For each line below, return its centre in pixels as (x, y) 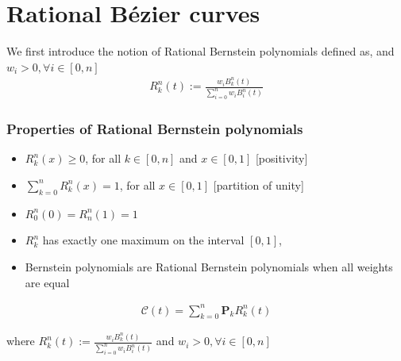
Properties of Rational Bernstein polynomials (155, 129)
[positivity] (281, 158)
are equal (47, 282)
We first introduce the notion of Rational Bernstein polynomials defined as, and (200, 51)
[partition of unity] (258, 184)
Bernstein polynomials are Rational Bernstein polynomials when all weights (209, 266)
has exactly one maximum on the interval (143, 240)
